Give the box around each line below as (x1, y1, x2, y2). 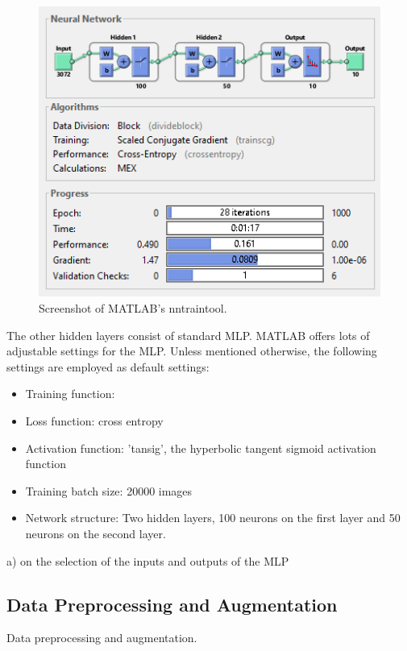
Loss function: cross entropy (25, 413, 164, 429)
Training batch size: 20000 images (25, 482, 193, 499)
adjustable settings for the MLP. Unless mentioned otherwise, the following (6, 342, 377, 359)
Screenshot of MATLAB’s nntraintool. (39, 300, 227, 317)
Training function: (25, 385, 115, 402)
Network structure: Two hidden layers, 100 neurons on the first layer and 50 (25, 509, 401, 526)
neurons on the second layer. (25, 525, 166, 542)
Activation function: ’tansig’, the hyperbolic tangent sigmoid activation (25, 439, 376, 456)
